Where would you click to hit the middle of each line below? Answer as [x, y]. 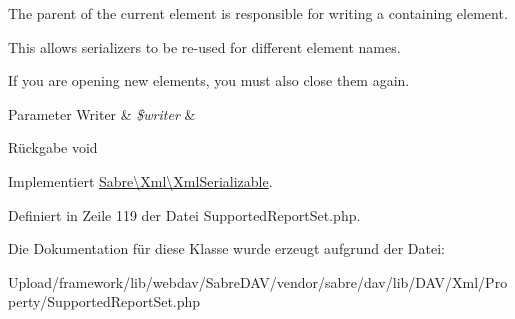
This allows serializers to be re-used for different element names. [204, 46]
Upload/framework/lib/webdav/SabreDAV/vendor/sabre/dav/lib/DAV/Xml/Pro [258, 281]
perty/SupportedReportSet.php [104, 301]
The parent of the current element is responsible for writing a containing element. [258, 13]
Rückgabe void [53, 147]
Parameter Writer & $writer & [102, 113]
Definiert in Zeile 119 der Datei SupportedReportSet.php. [184, 214]
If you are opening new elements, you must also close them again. [209, 80]
